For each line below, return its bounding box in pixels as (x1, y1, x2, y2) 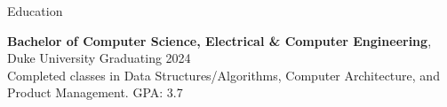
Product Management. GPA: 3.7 (7, 83, 183, 102)
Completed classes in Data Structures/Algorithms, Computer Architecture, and (7, 65, 440, 84)
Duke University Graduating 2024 (7, 49, 191, 67)
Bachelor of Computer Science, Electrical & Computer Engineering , (7, 31, 432, 50)
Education (7, 2, 63, 19)
